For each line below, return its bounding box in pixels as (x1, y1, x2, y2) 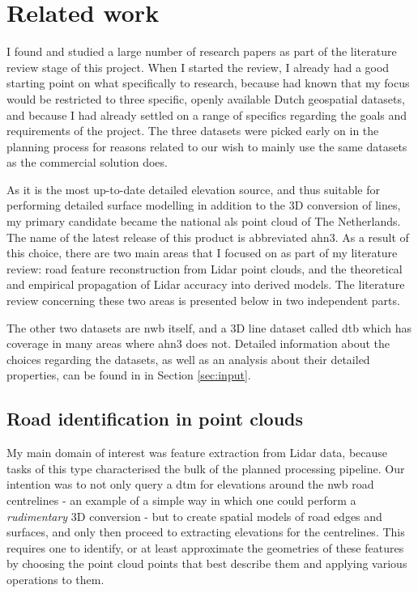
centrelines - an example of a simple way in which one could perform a (6, 491, 356, 508)
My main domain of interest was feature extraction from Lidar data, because (6, 444, 388, 461)
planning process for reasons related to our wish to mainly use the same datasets (6, 138, 407, 155)
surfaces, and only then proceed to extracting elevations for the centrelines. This (6, 523, 405, 540)
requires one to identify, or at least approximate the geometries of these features (6, 539, 404, 556)
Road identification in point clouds (6, 406, 304, 431)
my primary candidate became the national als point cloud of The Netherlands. (6, 213, 401, 230)
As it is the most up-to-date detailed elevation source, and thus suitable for (6, 180, 380, 197)
